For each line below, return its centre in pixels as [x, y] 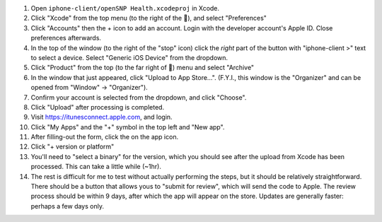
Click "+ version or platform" [73, 147]
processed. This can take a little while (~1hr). [96, 167]
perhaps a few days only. [67, 206]
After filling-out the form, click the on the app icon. [105, 137]
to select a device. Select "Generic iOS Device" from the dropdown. [129, 57]
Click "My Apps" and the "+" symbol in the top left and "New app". [128, 127]
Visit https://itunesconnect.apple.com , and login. [102, 117]
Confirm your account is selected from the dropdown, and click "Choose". [139, 97]
